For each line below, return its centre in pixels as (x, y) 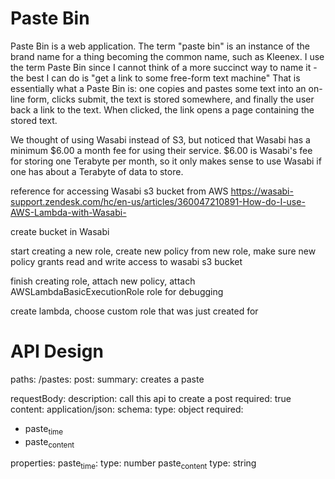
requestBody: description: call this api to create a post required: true (151, 398)
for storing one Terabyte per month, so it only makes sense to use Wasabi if (166, 161)
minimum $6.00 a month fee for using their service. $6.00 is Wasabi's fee (161, 150)
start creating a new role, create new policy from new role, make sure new (163, 251)
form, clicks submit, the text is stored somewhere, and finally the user (171, 99)
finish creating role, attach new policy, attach (103, 281)
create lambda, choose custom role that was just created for (134, 311)
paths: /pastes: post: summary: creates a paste (107, 379)
